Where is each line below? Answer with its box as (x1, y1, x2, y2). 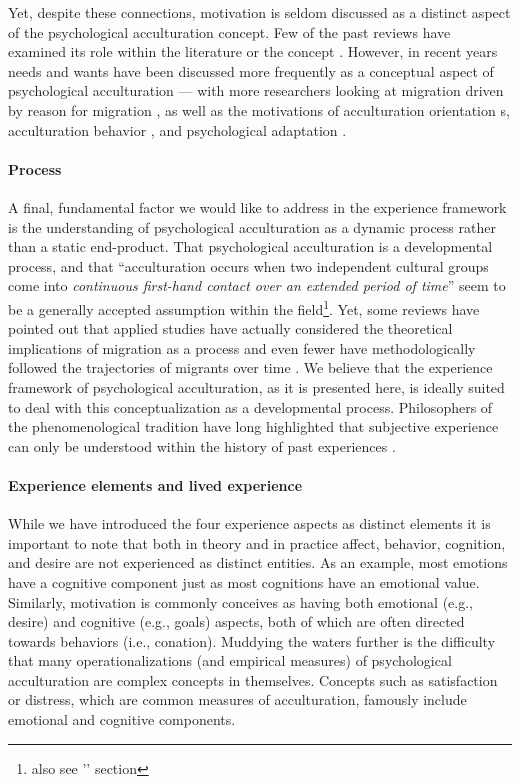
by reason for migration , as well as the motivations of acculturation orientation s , (8, 99, 510, 120)
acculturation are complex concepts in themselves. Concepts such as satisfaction (8, 669, 498, 690)
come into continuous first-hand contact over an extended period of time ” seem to (8, 275, 506, 296)
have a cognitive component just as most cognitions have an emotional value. (8, 571, 480, 592)
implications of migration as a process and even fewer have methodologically (8, 337, 476, 358)
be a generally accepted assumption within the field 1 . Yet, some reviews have (8, 295, 480, 319)
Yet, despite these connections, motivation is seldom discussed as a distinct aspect (8, 2, 511, 22)
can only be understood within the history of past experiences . (8, 435, 396, 456)
